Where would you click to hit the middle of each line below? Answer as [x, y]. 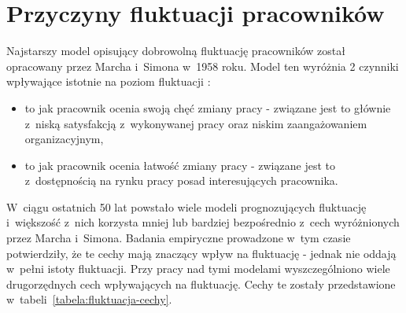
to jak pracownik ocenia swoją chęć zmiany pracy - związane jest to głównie [208, 107]
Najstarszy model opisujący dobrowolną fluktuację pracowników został [176, 51]
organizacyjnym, [64, 139]
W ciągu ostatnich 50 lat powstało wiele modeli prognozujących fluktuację [186, 206]
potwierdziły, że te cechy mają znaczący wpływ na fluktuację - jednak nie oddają [201, 253]
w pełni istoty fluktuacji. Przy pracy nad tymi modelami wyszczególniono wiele [198, 269]
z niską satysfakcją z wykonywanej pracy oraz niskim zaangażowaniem [196, 123]
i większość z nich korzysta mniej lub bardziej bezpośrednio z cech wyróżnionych [203, 222]
